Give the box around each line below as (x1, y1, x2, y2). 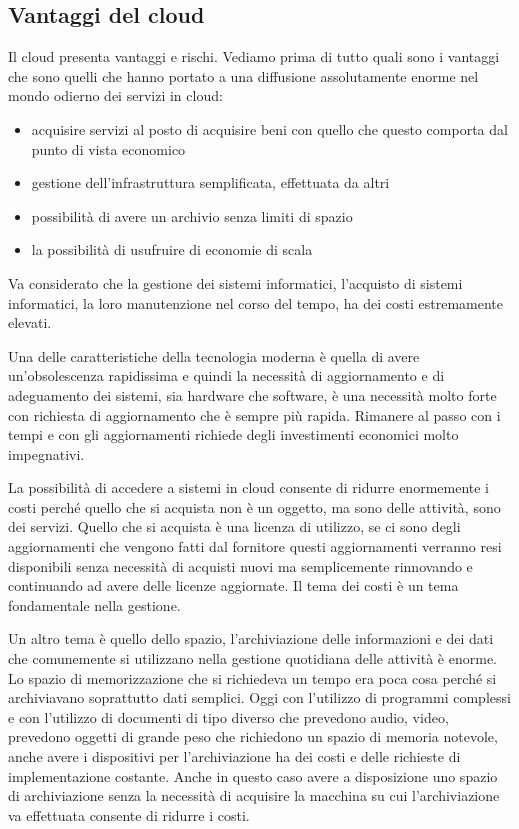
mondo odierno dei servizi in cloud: (8, 85, 223, 106)
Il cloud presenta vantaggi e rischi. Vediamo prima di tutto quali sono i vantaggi (8, 46, 500, 67)
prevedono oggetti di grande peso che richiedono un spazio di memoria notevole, (8, 726, 498, 747)
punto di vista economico (31, 138, 186, 159)
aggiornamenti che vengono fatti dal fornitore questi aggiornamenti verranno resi (8, 536, 502, 557)
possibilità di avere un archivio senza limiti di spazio (31, 205, 353, 226)
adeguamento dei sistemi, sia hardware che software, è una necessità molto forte (8, 384, 497, 405)
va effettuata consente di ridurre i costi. (8, 804, 250, 825)
